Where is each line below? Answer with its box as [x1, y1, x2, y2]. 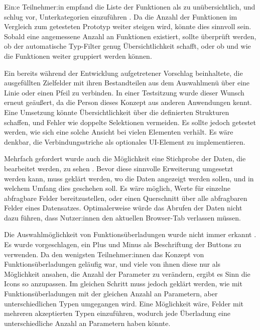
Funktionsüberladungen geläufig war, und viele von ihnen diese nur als [4, 259, 221, 269]
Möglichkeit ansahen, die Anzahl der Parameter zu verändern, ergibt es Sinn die [4, 268, 250, 279]
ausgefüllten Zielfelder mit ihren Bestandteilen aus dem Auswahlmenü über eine [4, 77, 250, 88]
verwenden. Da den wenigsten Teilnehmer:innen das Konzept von [4, 249, 204, 259]
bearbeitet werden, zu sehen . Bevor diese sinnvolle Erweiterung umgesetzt [4, 163, 233, 173]
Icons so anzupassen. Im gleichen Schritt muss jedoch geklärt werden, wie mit [4, 278, 242, 289]
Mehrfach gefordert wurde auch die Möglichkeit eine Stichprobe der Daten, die [4, 153, 246, 164]
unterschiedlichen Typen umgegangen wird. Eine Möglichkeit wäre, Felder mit [4, 298, 244, 308]
